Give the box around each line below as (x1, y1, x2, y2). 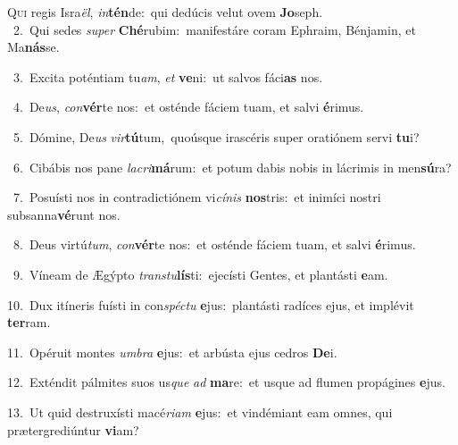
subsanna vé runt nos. (7, 205, 121, 223)
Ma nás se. (7, 38, 60, 56)
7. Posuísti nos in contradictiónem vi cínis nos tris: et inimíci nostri (12, 188, 381, 206)
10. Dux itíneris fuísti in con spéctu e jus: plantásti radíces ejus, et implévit (7, 295, 414, 314)
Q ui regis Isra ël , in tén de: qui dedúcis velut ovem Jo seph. (7, 3, 323, 21)
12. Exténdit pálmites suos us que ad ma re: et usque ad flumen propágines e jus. (7, 373, 446, 391)
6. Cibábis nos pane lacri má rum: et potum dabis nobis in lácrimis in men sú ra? (12, 157, 452, 176)
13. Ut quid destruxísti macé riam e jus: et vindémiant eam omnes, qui (7, 402, 393, 421)
